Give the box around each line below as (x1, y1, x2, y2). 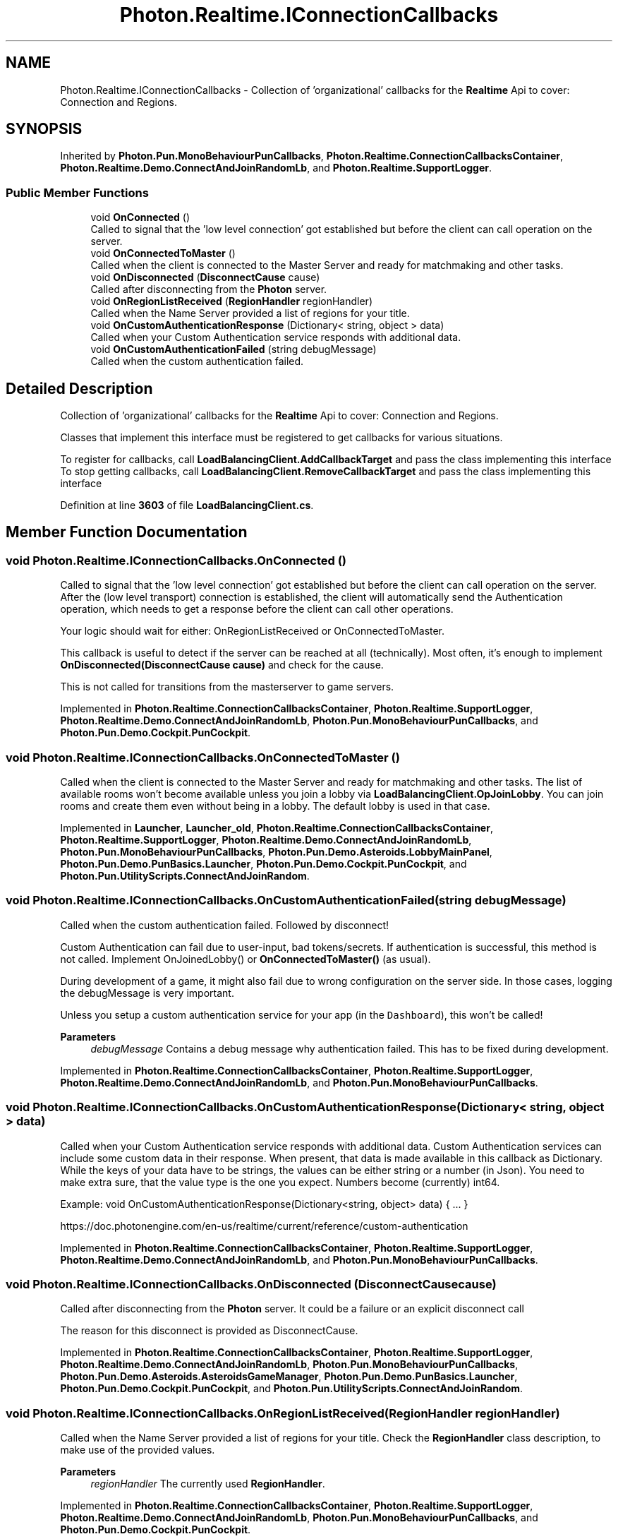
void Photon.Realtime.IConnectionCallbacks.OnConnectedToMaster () (6, 750, 400, 765)
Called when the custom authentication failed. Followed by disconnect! (60, 918, 389, 931)
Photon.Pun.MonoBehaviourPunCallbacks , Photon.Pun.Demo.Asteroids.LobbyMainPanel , (60, 846, 492, 858)
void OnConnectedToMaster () (90, 247, 236, 260)
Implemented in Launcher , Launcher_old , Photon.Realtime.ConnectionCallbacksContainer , (60, 822, 493, 834)
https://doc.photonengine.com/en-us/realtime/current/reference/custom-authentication (60, 1219, 468, 1232)
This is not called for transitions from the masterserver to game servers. (60, 681, 394, 693)
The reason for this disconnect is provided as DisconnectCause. (60, 1324, 358, 1337)
